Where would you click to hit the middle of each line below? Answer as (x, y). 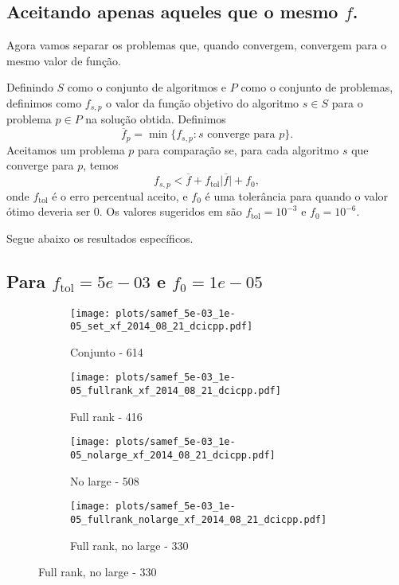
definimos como (44, 102)
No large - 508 (105, 480)
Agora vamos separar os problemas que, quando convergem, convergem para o (197, 45)
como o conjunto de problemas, (317, 87)
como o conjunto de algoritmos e (147, 87)
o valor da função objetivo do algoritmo (203, 102)
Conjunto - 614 (107, 351)
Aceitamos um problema (66, 149)
